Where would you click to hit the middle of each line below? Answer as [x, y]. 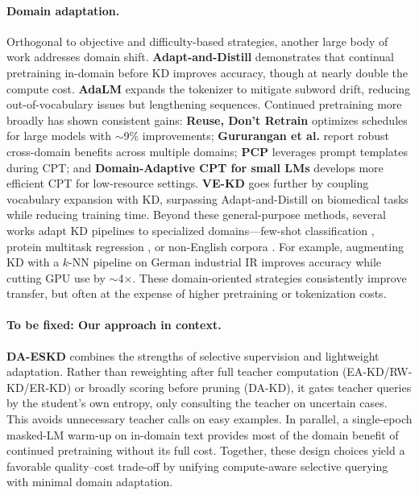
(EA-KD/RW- [377, 371]
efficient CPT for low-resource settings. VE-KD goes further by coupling [188, 183]
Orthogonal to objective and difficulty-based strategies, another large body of [197, 41]
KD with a [33, 262]
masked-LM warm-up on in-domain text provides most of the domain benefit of [203, 434]
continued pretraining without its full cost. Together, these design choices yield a [206, 450]
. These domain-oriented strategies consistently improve [270, 277]
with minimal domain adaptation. [90, 482]
